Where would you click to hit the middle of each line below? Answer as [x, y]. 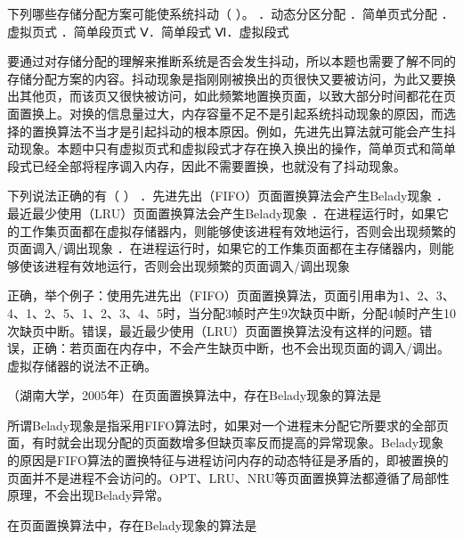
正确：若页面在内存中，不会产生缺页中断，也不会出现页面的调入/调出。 [240, 348]
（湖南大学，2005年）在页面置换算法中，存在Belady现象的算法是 [195, 395]
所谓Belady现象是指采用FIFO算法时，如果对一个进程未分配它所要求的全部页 [228, 425]
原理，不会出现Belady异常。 [89, 495]
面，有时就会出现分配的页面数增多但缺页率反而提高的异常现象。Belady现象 [226, 442]
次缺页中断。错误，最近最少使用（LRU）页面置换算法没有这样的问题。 [214, 330]
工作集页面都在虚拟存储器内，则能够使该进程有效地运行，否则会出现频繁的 [237, 230]
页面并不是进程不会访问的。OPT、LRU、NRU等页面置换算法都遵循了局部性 [228, 477]
